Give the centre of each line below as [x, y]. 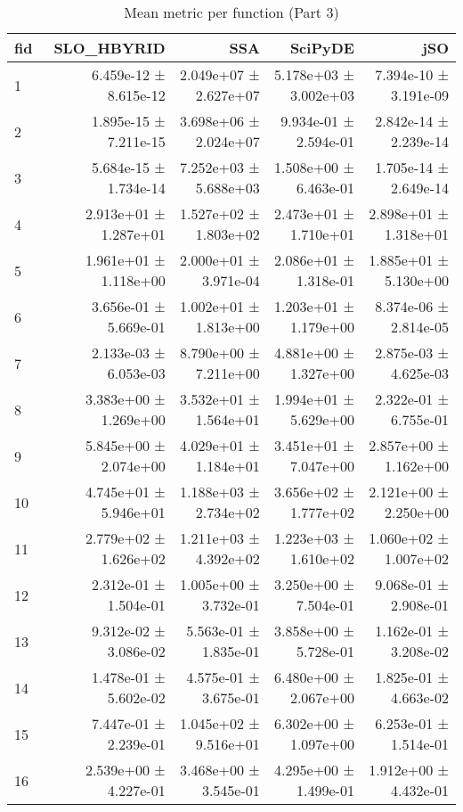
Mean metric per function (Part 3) [231, 12]
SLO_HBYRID [110, 48]
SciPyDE [322, 48]
